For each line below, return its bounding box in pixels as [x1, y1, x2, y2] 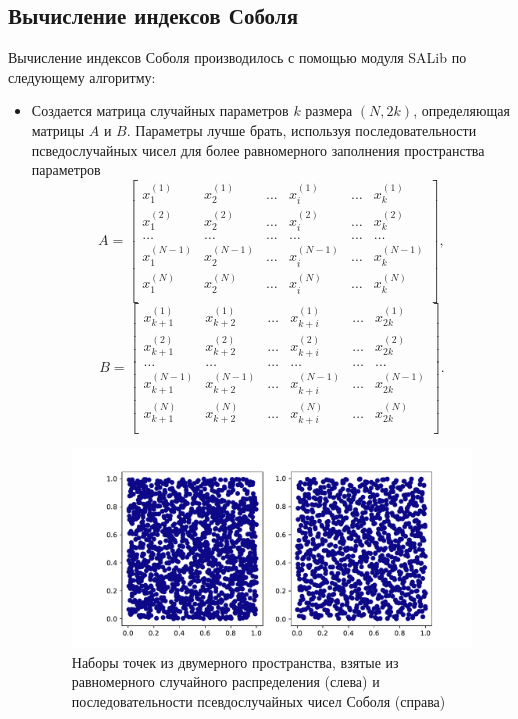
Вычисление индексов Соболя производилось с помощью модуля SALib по [8, 47, 467, 68]
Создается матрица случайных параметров [31, 100, 289, 121]
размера [305, 100, 353, 121]
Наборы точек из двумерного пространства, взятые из [71, 651, 399, 672]
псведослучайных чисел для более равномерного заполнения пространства [31, 139, 485, 160]
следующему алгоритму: [8, 66, 156, 87]
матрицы [31, 119, 85, 140]
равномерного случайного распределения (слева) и [71, 671, 380, 692]
